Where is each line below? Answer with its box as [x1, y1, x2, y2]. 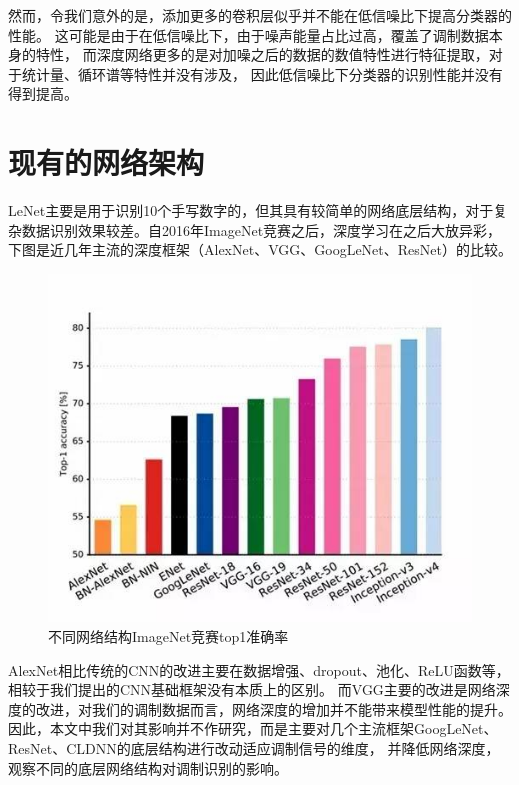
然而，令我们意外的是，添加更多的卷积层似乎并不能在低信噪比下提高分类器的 [8, 5, 512, 25]
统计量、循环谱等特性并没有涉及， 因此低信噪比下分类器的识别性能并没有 [21, 63, 503, 84]
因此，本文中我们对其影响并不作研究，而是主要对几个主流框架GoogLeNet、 [8, 718, 498, 739]
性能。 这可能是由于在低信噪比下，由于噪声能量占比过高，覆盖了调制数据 [8, 24, 489, 45]
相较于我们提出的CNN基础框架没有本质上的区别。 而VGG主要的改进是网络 [8, 679, 496, 700]
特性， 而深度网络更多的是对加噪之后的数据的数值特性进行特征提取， [35, 44, 489, 65]
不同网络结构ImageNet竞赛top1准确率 [48, 625, 289, 646]
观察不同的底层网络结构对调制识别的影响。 [8, 757, 288, 778]
